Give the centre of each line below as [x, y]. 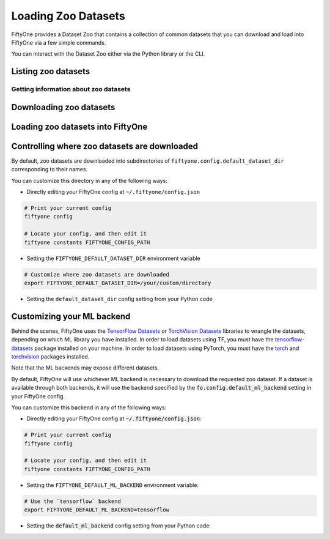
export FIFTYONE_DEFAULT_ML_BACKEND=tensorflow [97, 510]
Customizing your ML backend [71, 316]
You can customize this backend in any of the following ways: [89, 407]
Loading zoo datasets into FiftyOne [79, 126]
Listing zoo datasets [51, 71]
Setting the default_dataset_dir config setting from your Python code [120, 299]
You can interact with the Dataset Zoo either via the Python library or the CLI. [108, 54]
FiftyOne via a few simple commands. [59, 42]
